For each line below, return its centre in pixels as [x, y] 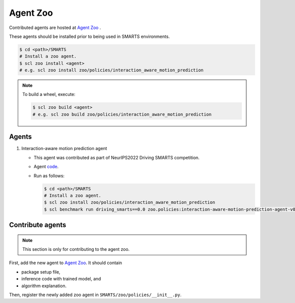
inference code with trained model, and [61, 279]
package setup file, [41, 272]
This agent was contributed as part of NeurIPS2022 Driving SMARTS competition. [117, 157]
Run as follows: [49, 176]
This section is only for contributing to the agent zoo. [76, 249]
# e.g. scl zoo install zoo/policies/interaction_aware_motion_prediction [112, 70]
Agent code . [46, 167]
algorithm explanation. [44, 286]
